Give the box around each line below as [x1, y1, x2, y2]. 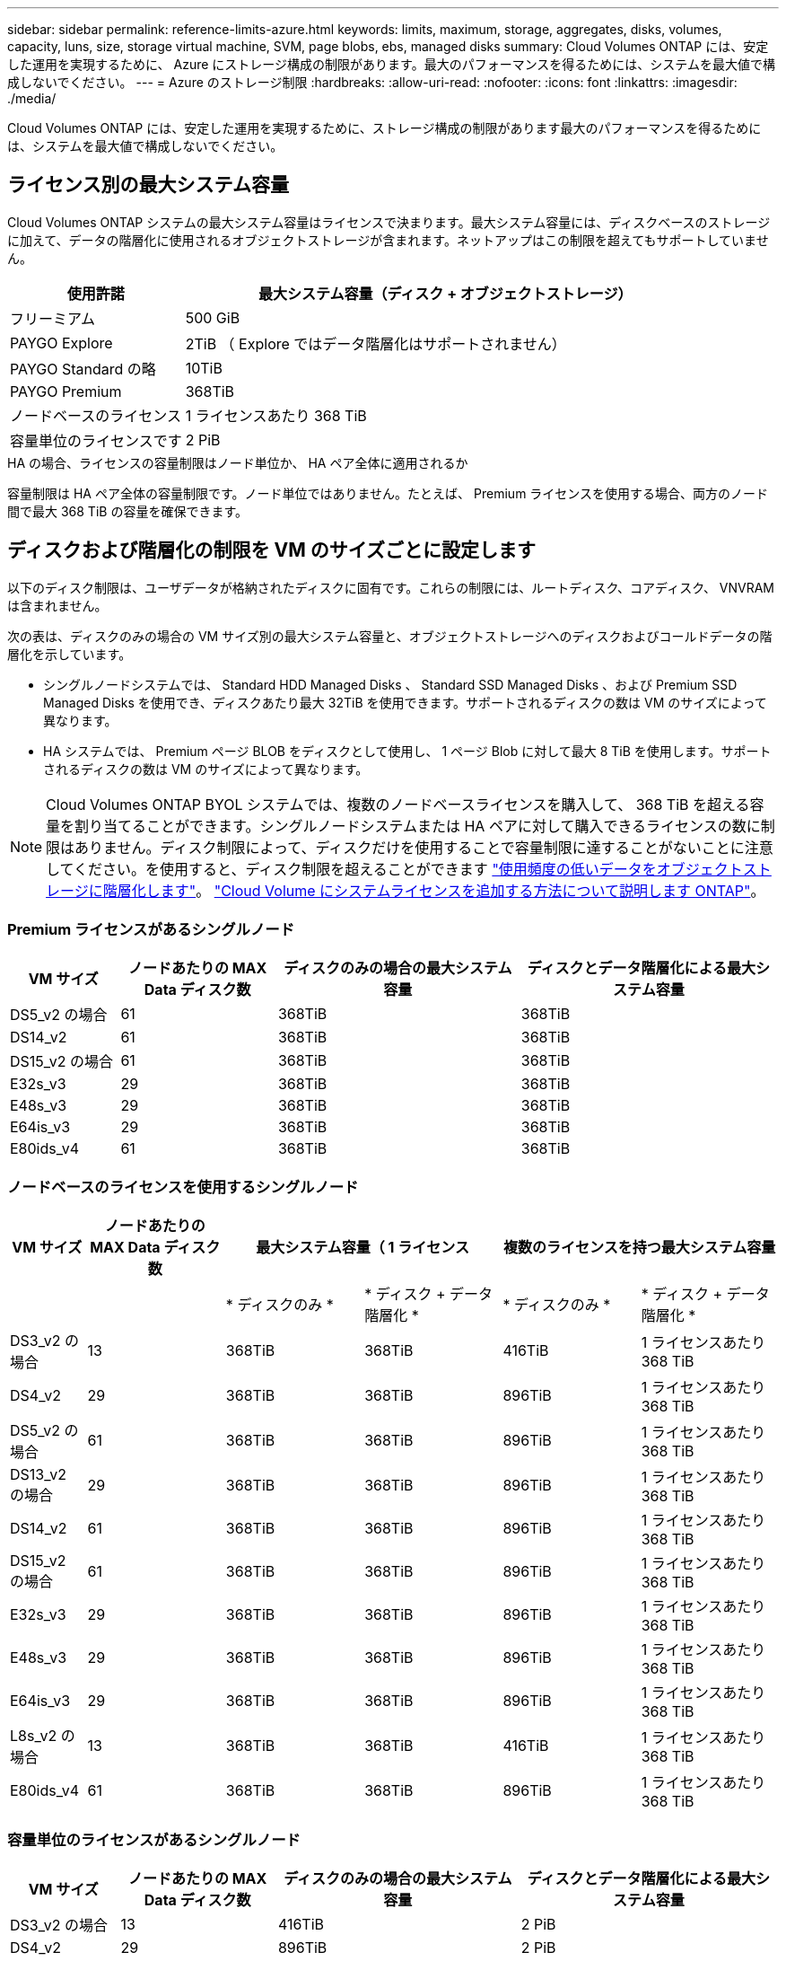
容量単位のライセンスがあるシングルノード [7, 1830, 301, 1849]
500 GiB [185, 308, 240, 327]
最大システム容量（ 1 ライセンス [256, 1238, 469, 1257]
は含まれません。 [7, 597, 108, 613]
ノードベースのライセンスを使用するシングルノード [7, 1177, 359, 1196]
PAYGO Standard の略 [10, 359, 156, 378]
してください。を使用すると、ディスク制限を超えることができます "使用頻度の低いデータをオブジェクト [46, 859, 743, 878]
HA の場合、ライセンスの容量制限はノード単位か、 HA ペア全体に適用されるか [7, 454, 468, 470]
